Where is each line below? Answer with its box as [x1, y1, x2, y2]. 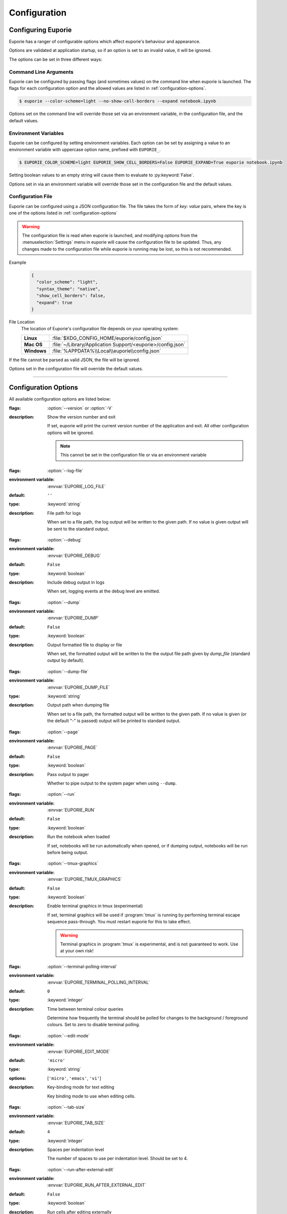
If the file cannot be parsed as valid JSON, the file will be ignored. [9, 357, 140, 363]
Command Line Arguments [9, 68, 74, 75]
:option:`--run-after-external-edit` [47, 1166, 114, 1172]
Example [9, 260, 27, 266]
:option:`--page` [47, 729, 80, 735]
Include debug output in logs [47, 579, 105, 585]
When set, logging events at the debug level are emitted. [47, 588, 160, 594]
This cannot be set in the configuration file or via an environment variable [60, 452, 207, 458]
